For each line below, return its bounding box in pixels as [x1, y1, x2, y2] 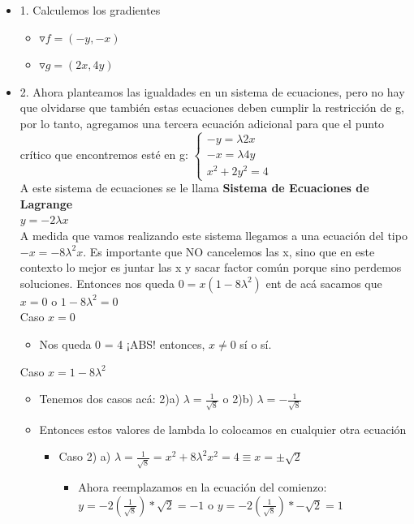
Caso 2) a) [58, 448, 111, 465]
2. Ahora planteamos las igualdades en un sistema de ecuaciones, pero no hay [19, 83, 405, 100]
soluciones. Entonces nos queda [19, 274, 175, 291]
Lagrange [19, 195, 73, 212]
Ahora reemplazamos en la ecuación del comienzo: [78, 479, 327, 496]
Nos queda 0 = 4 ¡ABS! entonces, [39, 336, 205, 352]
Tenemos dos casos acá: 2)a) [39, 390, 180, 407]
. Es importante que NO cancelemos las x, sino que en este [83, 243, 375, 260]
